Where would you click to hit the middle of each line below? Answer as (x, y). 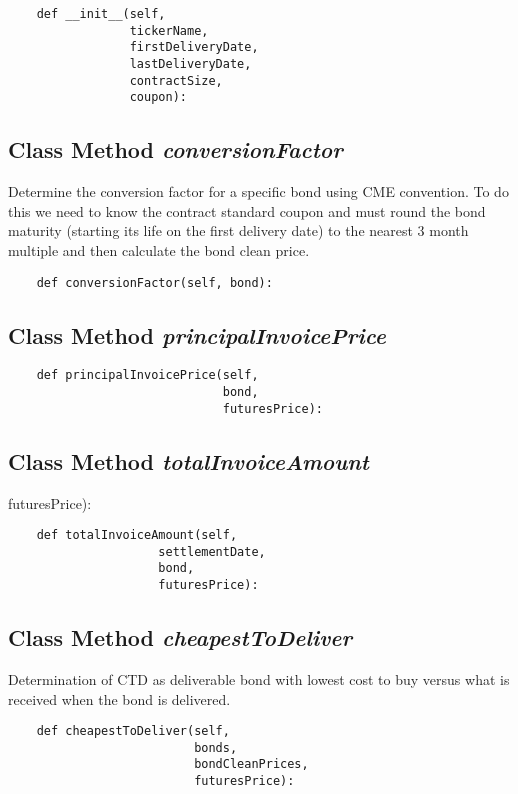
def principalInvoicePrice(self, (147, 375)
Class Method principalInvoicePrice (197, 334)
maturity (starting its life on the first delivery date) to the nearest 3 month (238, 230)
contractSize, (176, 80)
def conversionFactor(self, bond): (154, 282)
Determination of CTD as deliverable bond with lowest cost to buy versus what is (259, 678)
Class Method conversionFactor (175, 149)
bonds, (216, 747)
